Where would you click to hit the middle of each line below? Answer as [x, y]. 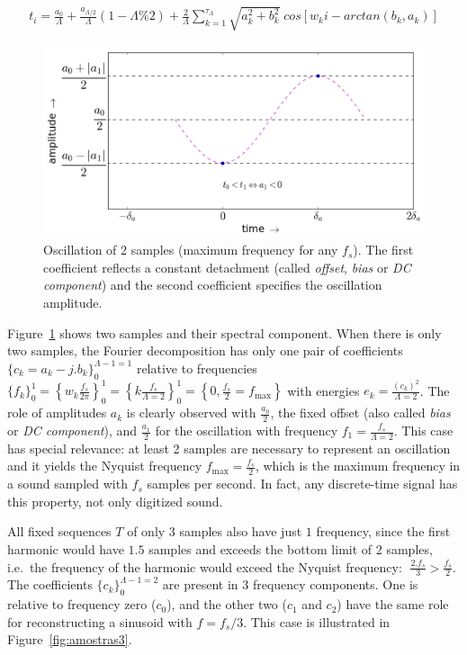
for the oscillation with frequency [247, 431]
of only [146, 531]
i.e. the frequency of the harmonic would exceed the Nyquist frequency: [205, 566]
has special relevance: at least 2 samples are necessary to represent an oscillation [229, 448]
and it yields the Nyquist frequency [105, 466]
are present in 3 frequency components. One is [290, 584]
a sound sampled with [67, 484]
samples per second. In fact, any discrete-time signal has [302, 484]
